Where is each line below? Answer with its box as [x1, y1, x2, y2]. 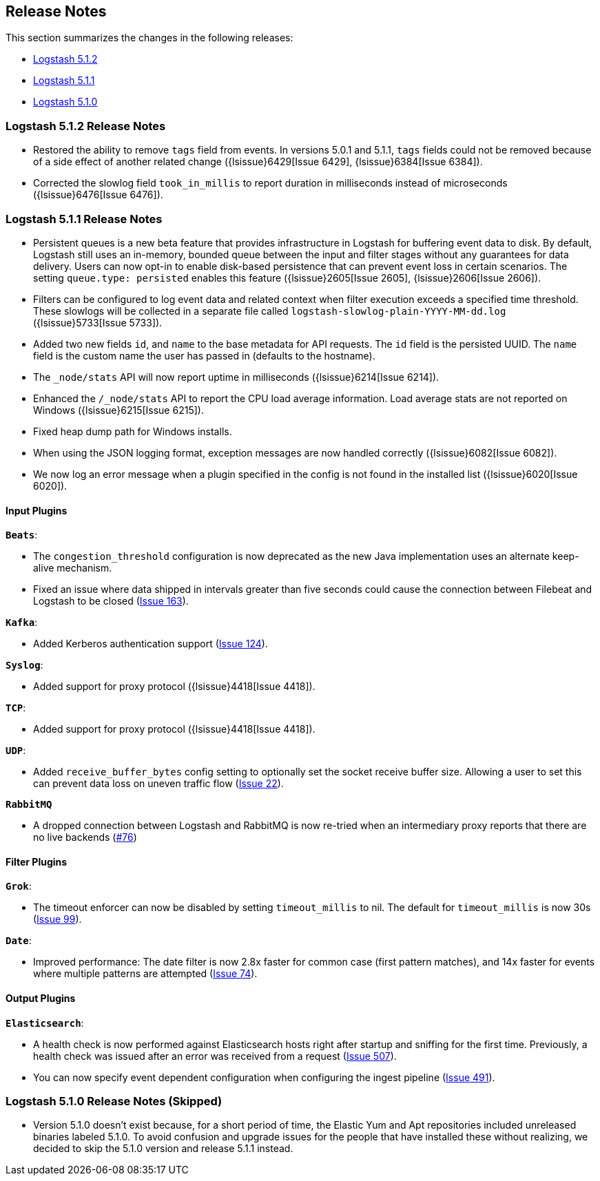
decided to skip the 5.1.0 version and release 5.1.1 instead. [33, 1142, 293, 1155]
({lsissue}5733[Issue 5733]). [33, 316, 163, 328]
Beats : [6, 529, 38, 541]
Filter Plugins [6, 855, 68, 868]
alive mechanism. [33, 562, 112, 574]
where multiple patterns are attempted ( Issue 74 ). [33, 968, 258, 980]
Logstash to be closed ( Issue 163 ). [33, 595, 189, 607]
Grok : [6, 880, 32, 892]
